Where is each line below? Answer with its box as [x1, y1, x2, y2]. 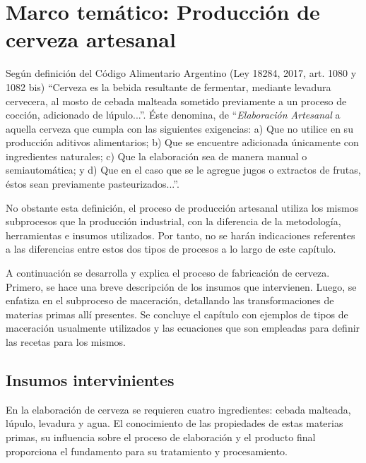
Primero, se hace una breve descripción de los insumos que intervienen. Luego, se [6, 279, 357, 294]
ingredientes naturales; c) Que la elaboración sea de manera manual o [6, 148, 307, 163]
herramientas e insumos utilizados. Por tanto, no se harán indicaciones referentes [6, 227, 355, 242]
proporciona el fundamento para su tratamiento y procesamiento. [6, 443, 288, 458]
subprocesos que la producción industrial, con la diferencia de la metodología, [6, 214, 341, 229]
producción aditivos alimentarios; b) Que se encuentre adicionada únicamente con [6, 135, 359, 150]
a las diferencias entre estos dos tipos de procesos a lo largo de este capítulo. [6, 241, 336, 256]
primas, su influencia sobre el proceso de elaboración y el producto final [6, 429, 316, 444]
